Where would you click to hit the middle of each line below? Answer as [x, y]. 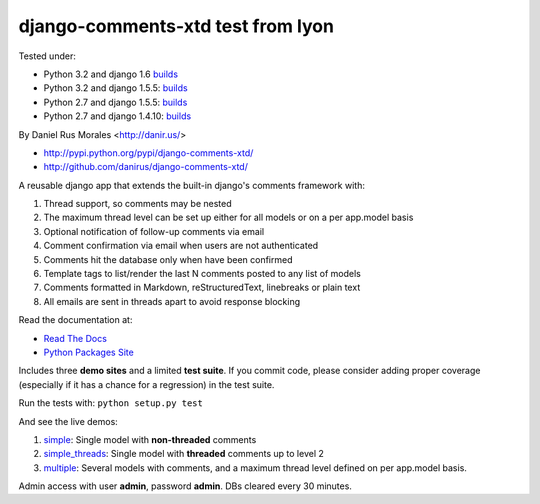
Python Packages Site [88, 352]
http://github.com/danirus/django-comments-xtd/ [146, 167]
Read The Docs [75, 338]
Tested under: [47, 56]
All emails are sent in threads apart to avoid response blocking [172, 301]
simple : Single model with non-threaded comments [150, 439]
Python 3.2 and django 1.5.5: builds [116, 88]
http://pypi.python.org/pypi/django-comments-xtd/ [148, 152]
